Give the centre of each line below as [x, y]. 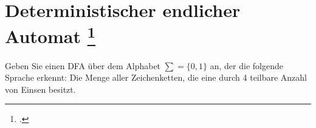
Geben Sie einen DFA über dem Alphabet [83, 65]
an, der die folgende [246, 65]
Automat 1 [50, 35]
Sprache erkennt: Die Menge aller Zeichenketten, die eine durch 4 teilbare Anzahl [156, 77]
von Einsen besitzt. [40, 89]
